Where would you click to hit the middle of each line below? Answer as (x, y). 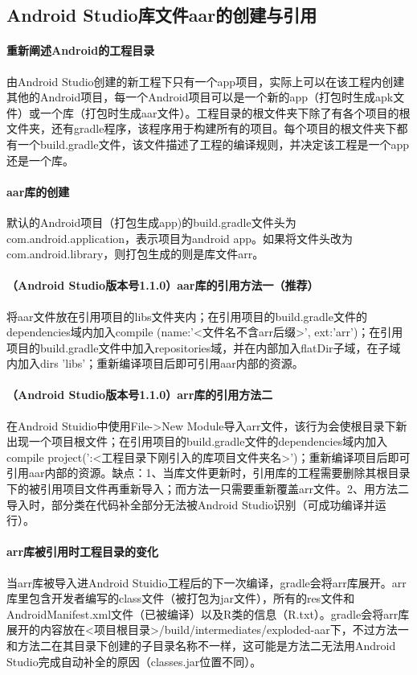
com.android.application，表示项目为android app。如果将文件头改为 (180, 238)
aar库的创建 (38, 191)
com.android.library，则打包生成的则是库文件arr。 (135, 254)
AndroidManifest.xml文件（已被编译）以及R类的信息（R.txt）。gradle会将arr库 (208, 613)
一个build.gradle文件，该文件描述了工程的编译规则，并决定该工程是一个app (213, 144)
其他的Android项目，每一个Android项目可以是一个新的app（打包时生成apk (200, 97)
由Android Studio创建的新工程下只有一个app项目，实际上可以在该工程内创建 (206, 81)
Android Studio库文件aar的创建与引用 (162, 15)
